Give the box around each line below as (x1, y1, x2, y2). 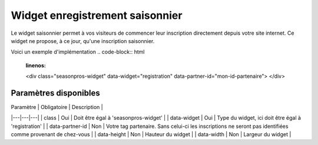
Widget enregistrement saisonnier (11, 9, 183, 22)
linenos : (25, 62, 47, 69)
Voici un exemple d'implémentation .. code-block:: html (11, 48, 145, 55)
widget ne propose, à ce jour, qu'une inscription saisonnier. (11, 37, 155, 44)
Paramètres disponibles (11, 88, 100, 98)
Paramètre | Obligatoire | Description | (11, 104, 103, 111)
